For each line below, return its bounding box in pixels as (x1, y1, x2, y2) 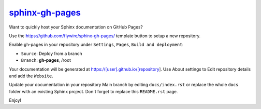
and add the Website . (9, 73, 53, 79)
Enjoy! (9, 97, 22, 103)
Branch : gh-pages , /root (21, 57, 71, 63)
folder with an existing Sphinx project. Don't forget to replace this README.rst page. (9, 88, 178, 94)
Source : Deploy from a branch (21, 51, 82, 56)
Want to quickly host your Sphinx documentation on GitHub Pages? (9, 24, 143, 30)
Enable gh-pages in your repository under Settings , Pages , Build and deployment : (9, 41, 184, 48)
